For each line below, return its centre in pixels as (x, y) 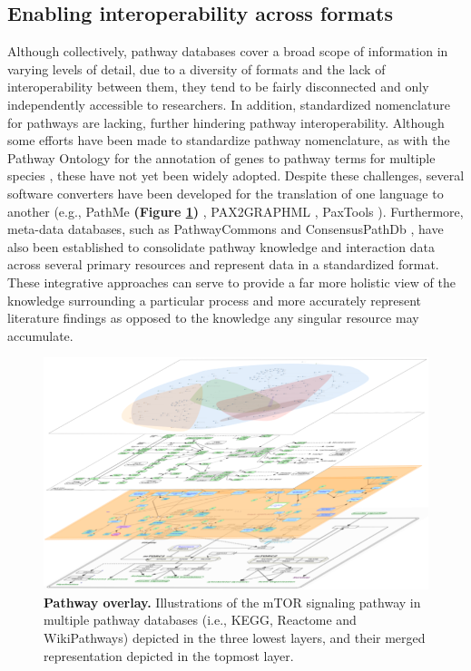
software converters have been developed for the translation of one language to (226, 193)
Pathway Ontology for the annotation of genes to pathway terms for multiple (221, 157)
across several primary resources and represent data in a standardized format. (223, 264)
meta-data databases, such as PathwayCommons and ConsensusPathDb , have (226, 229)
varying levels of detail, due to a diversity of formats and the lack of (196, 68)
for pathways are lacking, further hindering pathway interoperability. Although (226, 122)
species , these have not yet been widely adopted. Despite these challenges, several (236, 175)
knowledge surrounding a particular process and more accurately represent (215, 300)
